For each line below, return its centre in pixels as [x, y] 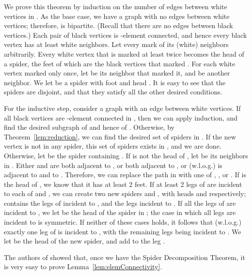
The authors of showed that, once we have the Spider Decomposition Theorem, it [125, 257]
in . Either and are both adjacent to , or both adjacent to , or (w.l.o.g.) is [113, 165]
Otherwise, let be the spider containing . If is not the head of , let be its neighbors [126, 155]
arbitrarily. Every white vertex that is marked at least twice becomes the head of [124, 53]
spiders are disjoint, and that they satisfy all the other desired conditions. [113, 92]
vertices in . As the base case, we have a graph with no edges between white [117, 16]
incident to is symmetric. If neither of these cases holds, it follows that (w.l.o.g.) [123, 222]
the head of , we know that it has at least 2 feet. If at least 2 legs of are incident [123, 184]
